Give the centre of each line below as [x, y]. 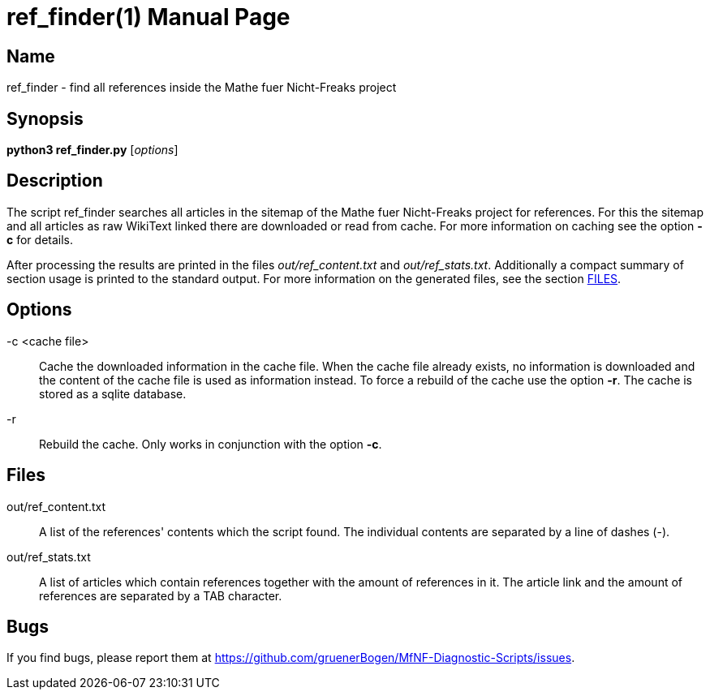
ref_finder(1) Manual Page [148, 17]
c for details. [40, 239]
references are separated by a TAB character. [161, 595]
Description [55, 181]
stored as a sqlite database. [113, 393]
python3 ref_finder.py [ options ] [93, 150]
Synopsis [45, 118]
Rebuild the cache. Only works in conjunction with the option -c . [211, 444]
